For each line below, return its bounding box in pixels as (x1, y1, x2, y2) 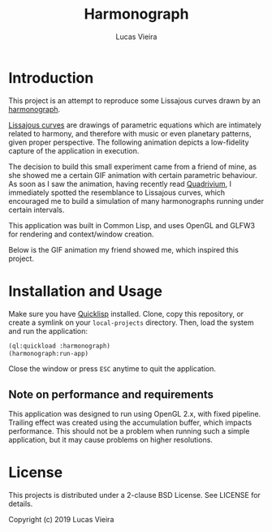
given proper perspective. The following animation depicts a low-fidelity (8, 137, 249, 147)
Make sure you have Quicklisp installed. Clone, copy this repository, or (8, 309, 244, 318)
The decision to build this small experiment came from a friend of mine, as (8, 162, 257, 171)
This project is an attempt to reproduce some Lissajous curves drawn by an (8, 95, 261, 106)
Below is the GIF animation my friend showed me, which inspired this (8, 244, 240, 254)
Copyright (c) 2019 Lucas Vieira (8, 515, 114, 525)
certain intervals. (8, 205, 65, 214)
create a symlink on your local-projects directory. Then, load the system (8, 318, 254, 327)
